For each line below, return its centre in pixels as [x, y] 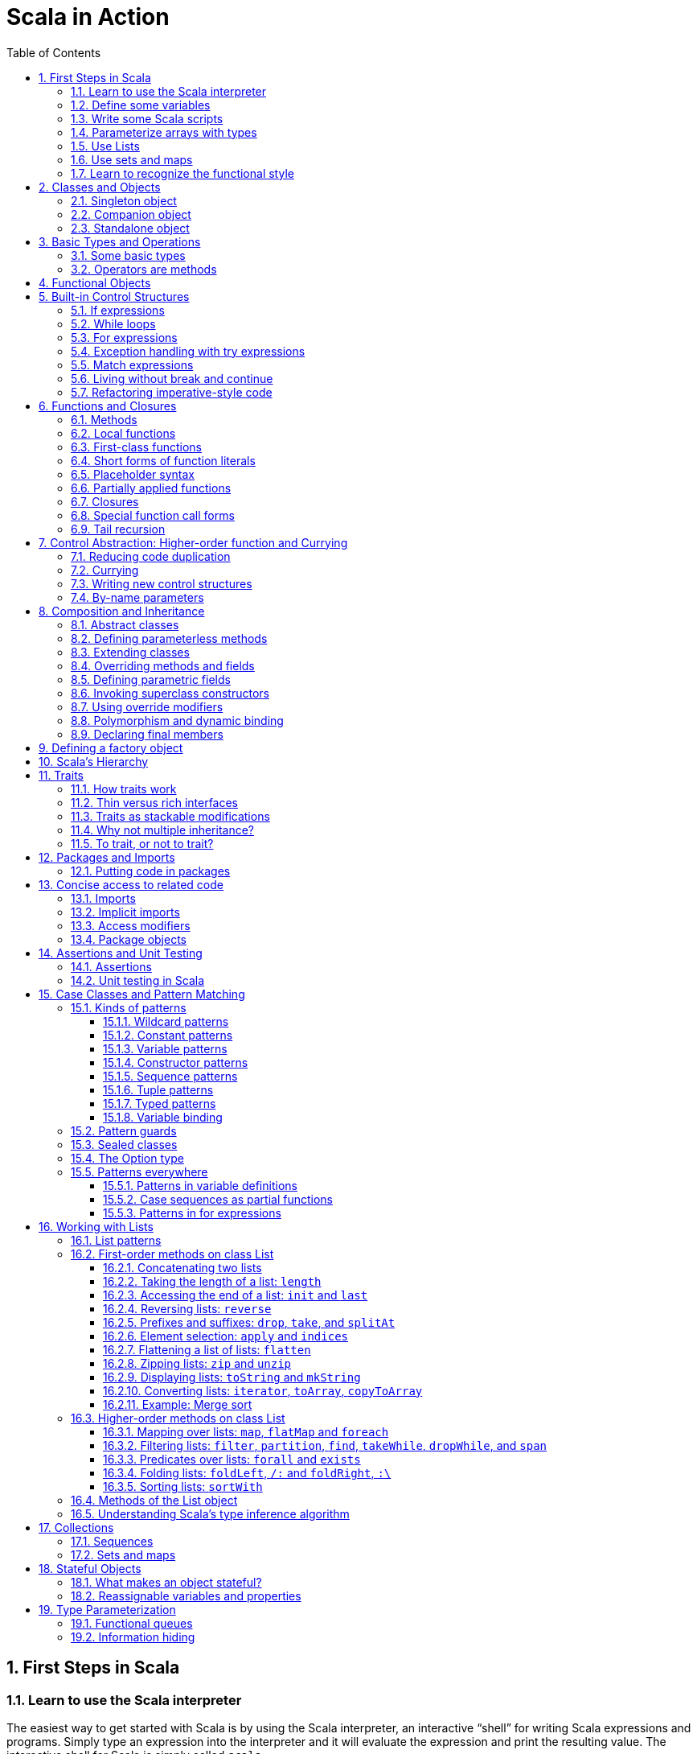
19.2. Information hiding [133, 1637]
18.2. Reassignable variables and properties [186, 1595]
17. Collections [76, 1527]
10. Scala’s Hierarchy [94, 761]
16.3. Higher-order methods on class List [178, 1418]
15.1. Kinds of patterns [129, 1007]
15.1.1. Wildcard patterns [166, 1021]
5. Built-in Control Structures [114, 296]
